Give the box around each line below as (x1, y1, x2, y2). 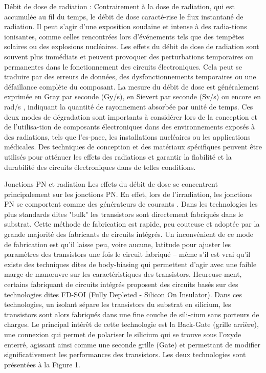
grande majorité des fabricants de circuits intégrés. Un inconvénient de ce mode (4, 229, 253, 239)
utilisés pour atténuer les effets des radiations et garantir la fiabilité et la (4, 151, 232, 162)
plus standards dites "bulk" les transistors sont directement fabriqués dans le (4, 208, 243, 219)
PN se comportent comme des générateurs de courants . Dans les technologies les (4, 199, 258, 209)
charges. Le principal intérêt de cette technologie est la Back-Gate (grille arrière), (4, 319, 259, 330)
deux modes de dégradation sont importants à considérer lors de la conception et (4, 111, 257, 122)
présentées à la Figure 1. (4, 359, 80, 369)
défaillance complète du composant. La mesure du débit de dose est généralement (4, 81, 259, 92)
